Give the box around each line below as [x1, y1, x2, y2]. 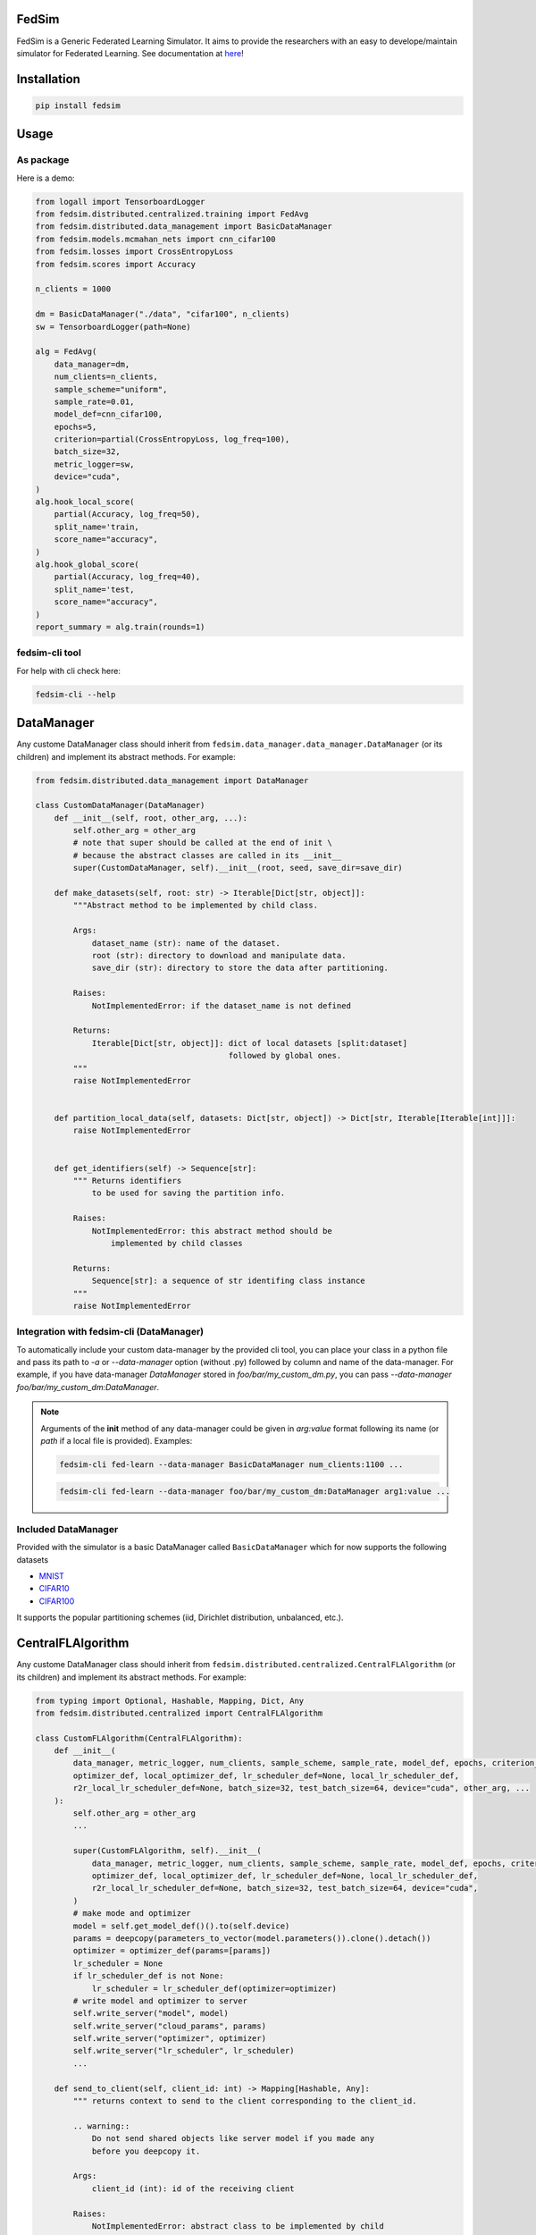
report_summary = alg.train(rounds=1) [35, 621, 205, 632]
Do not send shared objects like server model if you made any [91, 2133, 375, 2144]
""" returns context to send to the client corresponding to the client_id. [72, 2096, 417, 2106]
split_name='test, [54, 584, 135, 595]
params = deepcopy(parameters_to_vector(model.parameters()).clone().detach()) [72, 1933, 431, 1944]
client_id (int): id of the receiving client [91, 2183, 295, 2194]
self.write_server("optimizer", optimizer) [72, 2034, 267, 2044]
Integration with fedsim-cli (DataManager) [16, 1326, 205, 1338]
